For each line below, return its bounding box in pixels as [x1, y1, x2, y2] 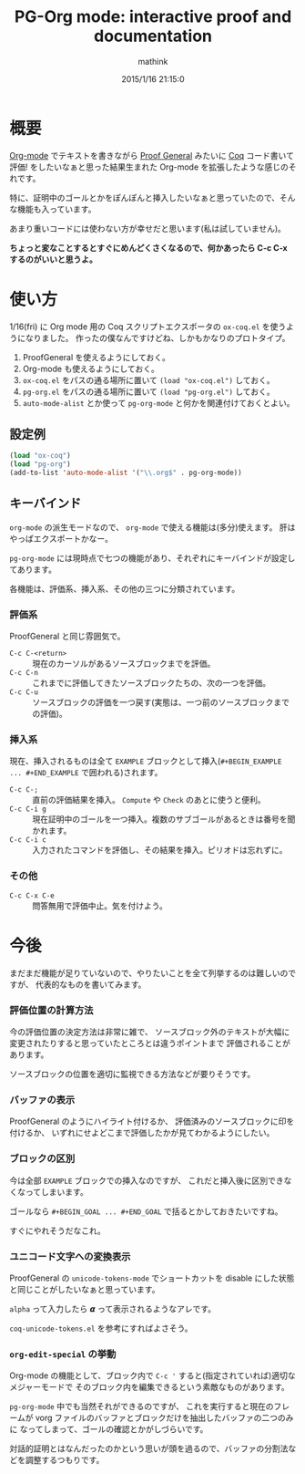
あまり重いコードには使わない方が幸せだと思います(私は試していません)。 [9, 223, 287, 234]
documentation [94, 26, 212, 47]
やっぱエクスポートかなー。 [9, 533, 114, 544]
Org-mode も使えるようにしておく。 [22, 363, 159, 374]
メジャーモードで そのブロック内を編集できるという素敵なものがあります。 [9, 1382, 290, 1393]
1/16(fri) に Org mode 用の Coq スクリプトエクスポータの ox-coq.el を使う [9, 321, 287, 332]
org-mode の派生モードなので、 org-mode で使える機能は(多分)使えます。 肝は [9, 522, 296, 533]
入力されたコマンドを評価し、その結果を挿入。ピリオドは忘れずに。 [32, 845, 288, 856]
